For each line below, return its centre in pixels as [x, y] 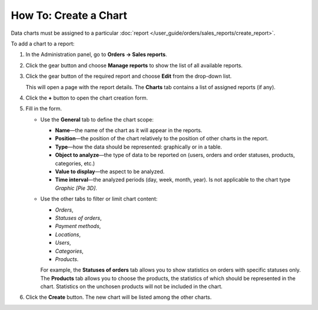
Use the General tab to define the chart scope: [97, 119]
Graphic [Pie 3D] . [76, 188]
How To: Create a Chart [69, 15]
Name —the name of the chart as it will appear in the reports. [129, 130]
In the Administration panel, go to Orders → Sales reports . [96, 55]
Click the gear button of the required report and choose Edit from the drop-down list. [129, 76]
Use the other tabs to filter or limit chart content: [99, 199]
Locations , [68, 234]
